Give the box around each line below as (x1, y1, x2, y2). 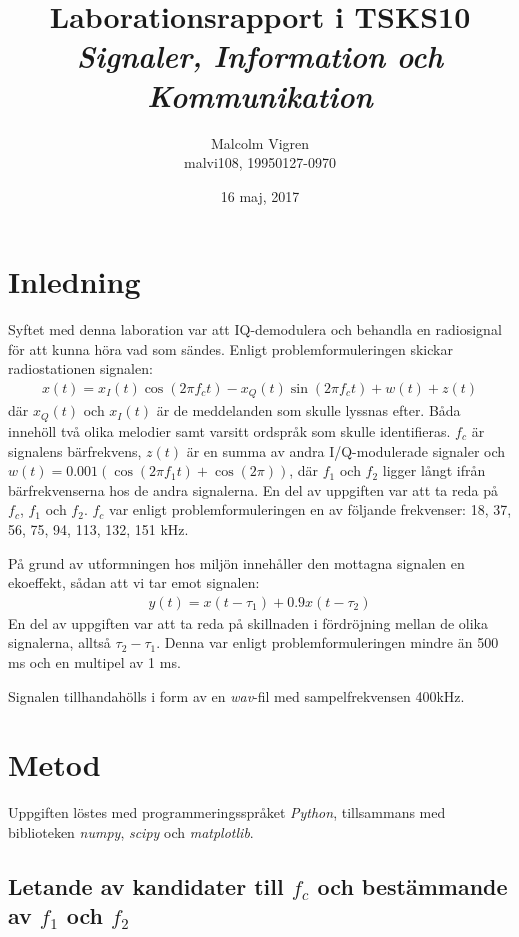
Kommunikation (147, 74, 373, 116)
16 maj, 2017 (220, 185, 300, 206)
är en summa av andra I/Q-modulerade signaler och (186, 440, 506, 461)
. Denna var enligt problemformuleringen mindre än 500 (156, 632, 499, 653)
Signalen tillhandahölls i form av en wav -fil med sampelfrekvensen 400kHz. (8, 685, 465, 706)
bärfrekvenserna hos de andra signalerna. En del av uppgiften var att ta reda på (8, 479, 498, 500)
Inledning (8, 261, 141, 302)
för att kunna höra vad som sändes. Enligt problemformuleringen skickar (8, 338, 453, 359)
